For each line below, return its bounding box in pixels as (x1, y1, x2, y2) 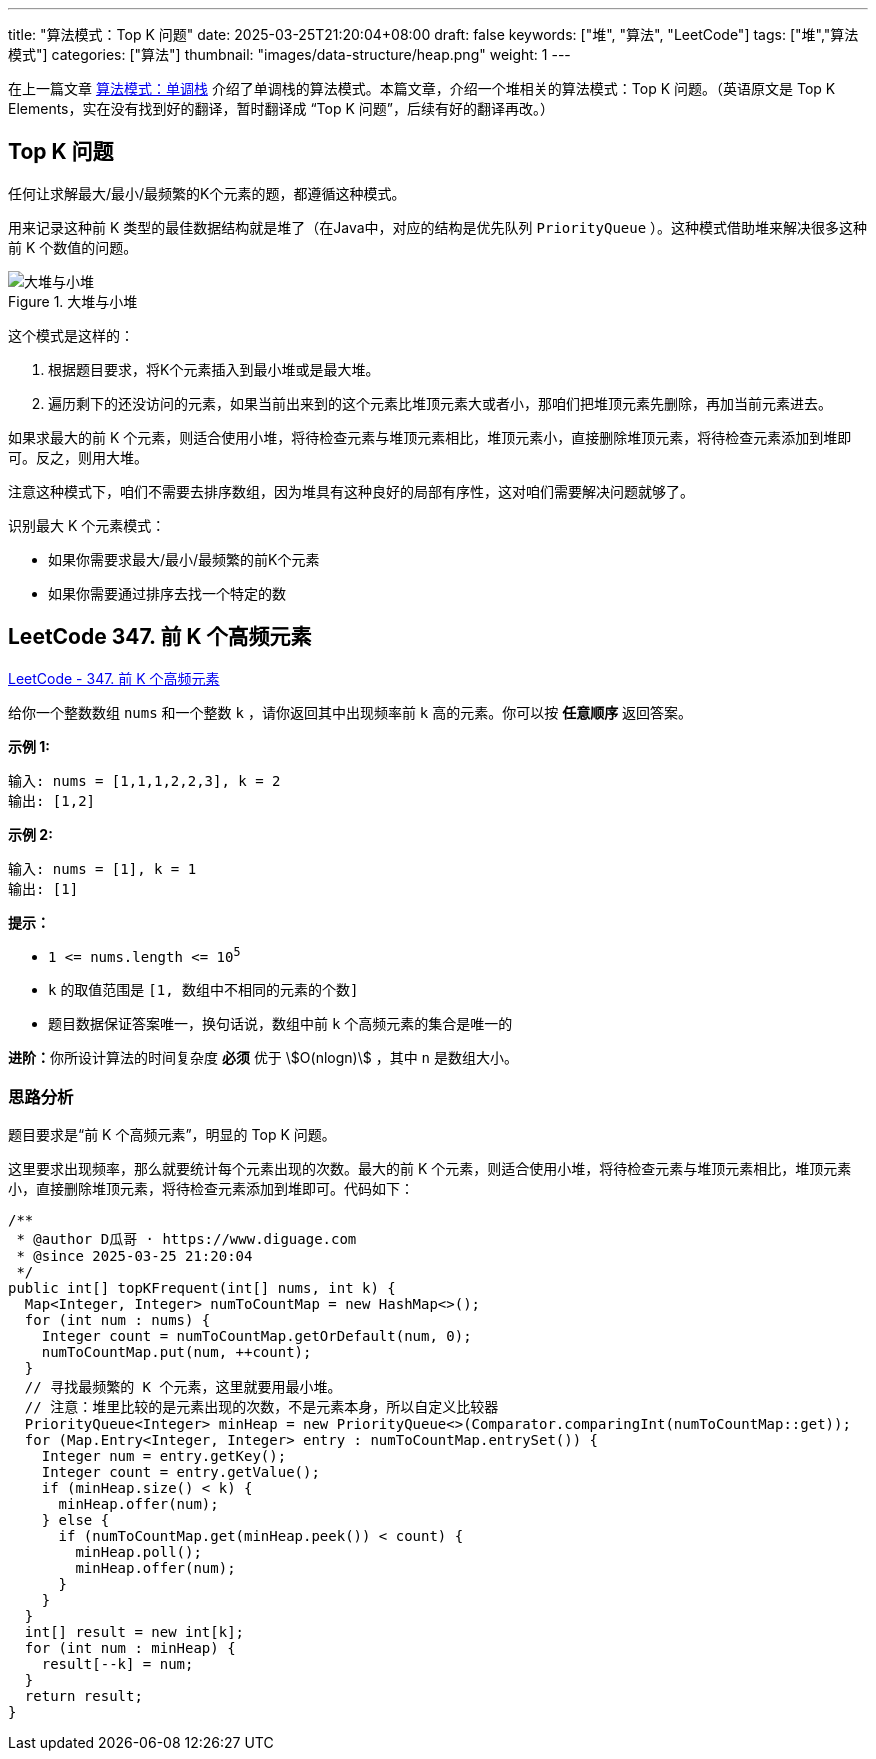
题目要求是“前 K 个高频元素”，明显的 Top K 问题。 (8, 1126, 336, 1144)
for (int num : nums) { (24, 1312, 211, 1329)
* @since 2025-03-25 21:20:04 (16, 1248, 253, 1265)
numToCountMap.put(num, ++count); (41, 1344, 312, 1361)
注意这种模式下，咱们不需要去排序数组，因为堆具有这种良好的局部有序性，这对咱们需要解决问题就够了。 (8, 482, 694, 500)
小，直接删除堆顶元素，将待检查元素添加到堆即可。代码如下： (8, 1180, 414, 1198)
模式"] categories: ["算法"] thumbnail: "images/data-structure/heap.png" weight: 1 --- (8, 46, 571, 63)
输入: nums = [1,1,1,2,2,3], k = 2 (8, 772, 281, 789)
